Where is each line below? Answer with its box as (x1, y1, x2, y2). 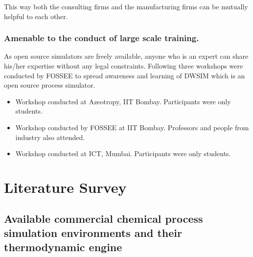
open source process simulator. (4, 80, 95, 90)
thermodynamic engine (4, 239, 122, 255)
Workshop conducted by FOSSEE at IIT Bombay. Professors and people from (15, 122, 249, 132)
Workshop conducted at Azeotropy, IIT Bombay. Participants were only (15, 96, 231, 106)
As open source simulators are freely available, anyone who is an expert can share (4, 51, 249, 61)
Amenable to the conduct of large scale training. (4, 32, 199, 44)
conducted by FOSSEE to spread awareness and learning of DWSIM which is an (4, 70, 245, 80)
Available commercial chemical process (4, 210, 203, 226)
